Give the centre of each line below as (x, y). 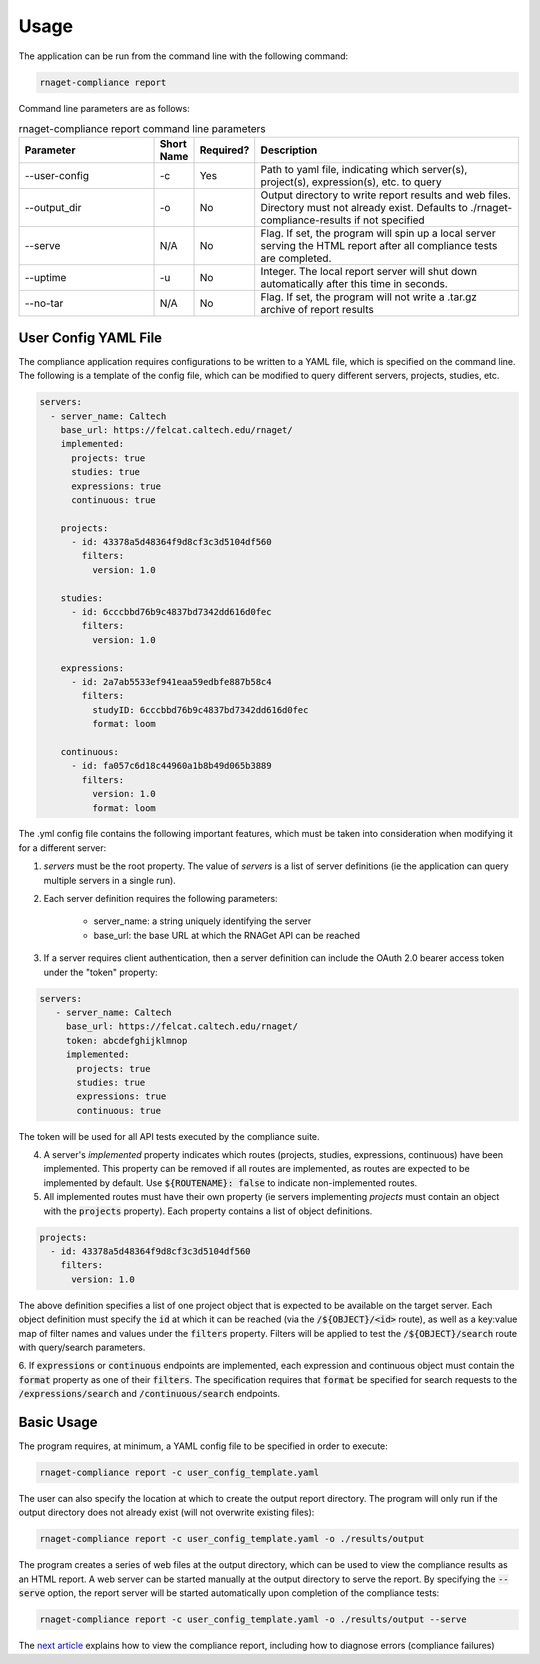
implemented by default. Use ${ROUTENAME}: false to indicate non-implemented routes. (230, 1182)
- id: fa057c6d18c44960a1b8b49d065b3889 (171, 766)
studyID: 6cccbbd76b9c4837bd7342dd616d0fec (200, 709)
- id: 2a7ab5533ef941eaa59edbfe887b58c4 (171, 681)
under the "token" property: (101, 972)
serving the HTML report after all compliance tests (379, 246)
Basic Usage (58, 1421)
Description (289, 150)
